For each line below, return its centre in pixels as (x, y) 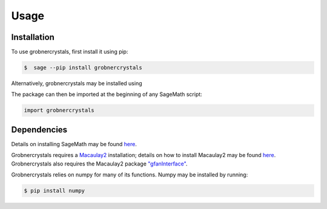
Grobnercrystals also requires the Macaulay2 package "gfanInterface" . (99, 164)
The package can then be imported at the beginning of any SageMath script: (107, 94)
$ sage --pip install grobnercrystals (83, 68)
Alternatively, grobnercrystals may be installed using (77, 83)
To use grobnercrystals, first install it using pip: (70, 52)
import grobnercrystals (59, 111)
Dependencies (39, 130)
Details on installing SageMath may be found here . (74, 144)
